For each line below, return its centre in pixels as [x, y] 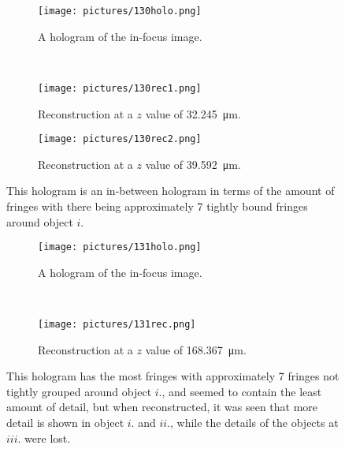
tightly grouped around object [79, 391]
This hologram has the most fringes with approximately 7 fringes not [173, 376]
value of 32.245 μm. [193, 113]
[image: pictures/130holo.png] [120, 11]
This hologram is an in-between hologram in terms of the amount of [171, 191]
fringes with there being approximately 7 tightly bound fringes [157, 206]
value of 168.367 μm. [196, 349]
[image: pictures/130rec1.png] [120, 88]
